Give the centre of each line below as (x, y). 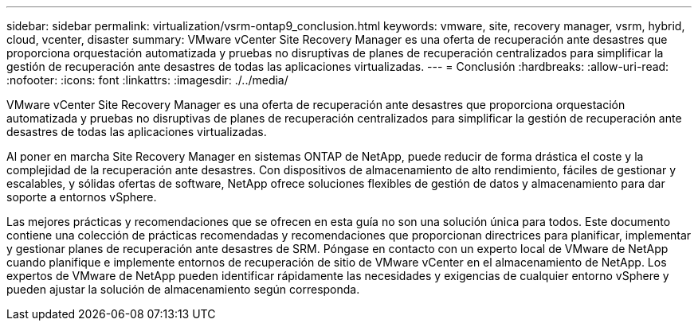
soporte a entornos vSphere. (82, 197)
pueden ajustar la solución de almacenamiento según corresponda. (183, 289)
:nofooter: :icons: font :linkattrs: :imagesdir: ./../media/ (147, 80)
